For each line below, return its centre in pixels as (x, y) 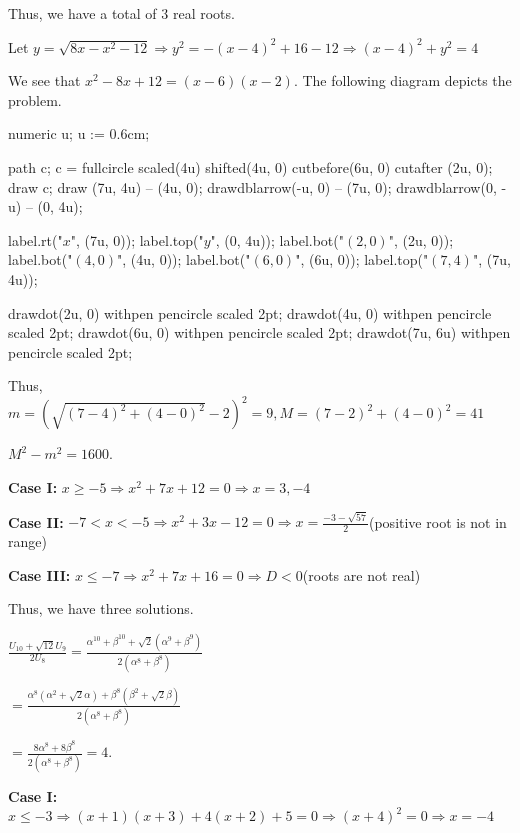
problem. (35, 99)
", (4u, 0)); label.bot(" (184, 259)
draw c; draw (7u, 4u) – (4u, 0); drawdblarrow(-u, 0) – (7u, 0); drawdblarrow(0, (252, 186)
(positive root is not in (438, 521)
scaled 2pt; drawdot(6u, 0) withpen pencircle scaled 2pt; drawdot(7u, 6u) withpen (259, 332)
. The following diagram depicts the (402, 80)
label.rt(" (35, 239)
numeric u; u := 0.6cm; (79, 133)
